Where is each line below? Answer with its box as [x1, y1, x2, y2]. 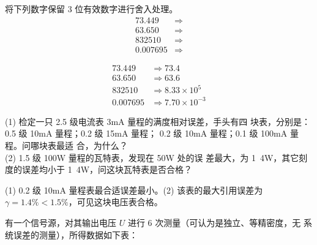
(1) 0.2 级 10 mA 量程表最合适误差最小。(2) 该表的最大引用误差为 [5, 183, 263, 196]
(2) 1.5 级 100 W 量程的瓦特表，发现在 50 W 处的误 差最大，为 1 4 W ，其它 [5, 151, 299, 164]
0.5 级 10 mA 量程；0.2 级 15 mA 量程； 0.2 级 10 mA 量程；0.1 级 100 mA [5, 127, 288, 140]
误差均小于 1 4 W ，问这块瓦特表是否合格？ [21, 163, 193, 176]
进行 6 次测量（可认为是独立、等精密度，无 [127, 216, 301, 228]
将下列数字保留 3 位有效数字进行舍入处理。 [5, 2, 178, 15]
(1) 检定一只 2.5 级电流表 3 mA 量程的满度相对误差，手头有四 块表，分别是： [5, 115, 310, 127]
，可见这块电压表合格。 [68, 195, 163, 208]
